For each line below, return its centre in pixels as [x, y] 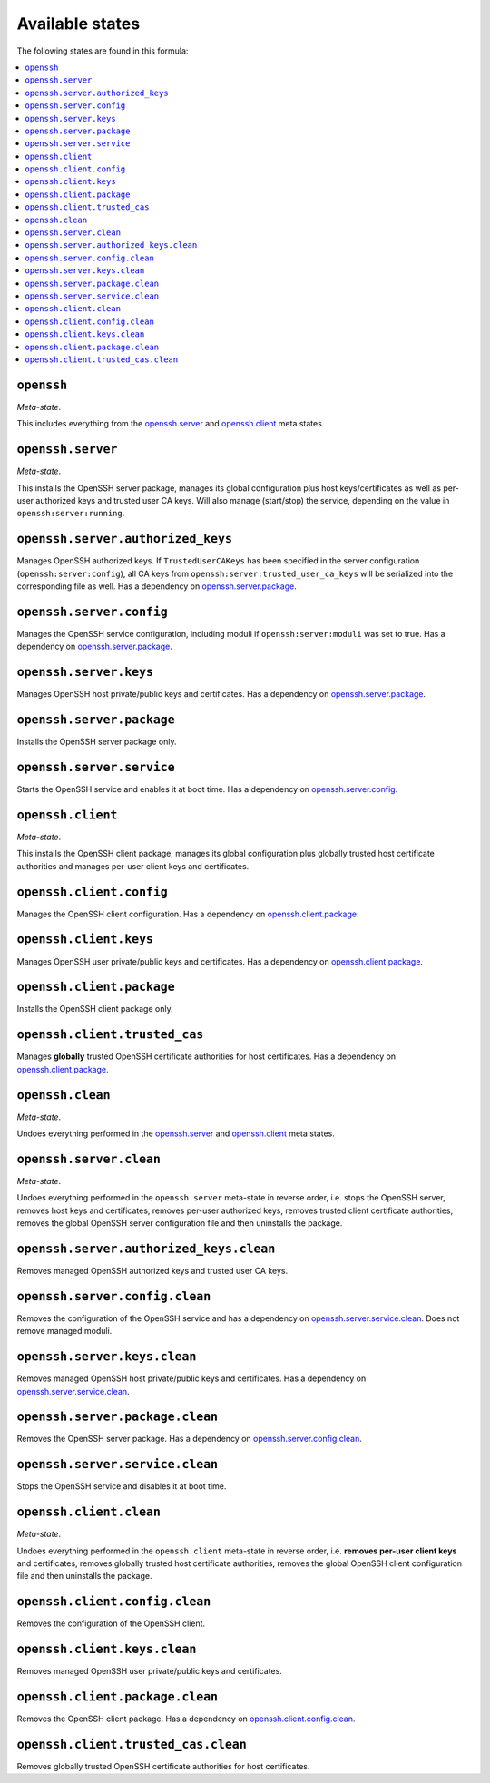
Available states [78, 24]
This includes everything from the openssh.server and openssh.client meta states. [171, 424]
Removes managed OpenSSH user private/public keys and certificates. [150, 1671]
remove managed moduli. [64, 1331]
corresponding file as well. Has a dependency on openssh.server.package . [157, 586]
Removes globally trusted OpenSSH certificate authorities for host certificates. [163, 1767]
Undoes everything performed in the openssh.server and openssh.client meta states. [176, 1133]
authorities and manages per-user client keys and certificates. [133, 866]
